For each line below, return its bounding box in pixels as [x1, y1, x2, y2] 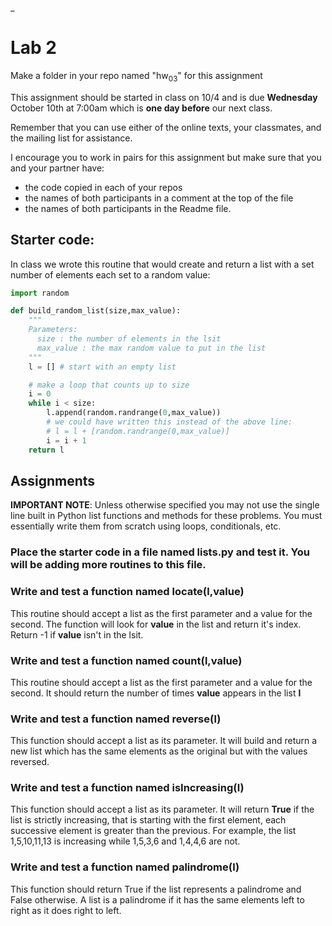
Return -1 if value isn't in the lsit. [10, 628, 144, 641]
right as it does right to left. [10, 904, 122, 916]
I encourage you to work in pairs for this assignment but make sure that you [10, 151, 322, 163]
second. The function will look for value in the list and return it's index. [10, 618, 302, 630]
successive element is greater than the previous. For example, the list [10, 825, 297, 837]
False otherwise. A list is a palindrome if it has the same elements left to [10, 893, 305, 906]
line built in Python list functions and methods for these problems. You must [10, 510, 323, 522]
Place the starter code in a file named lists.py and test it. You [10, 545, 310, 559]
